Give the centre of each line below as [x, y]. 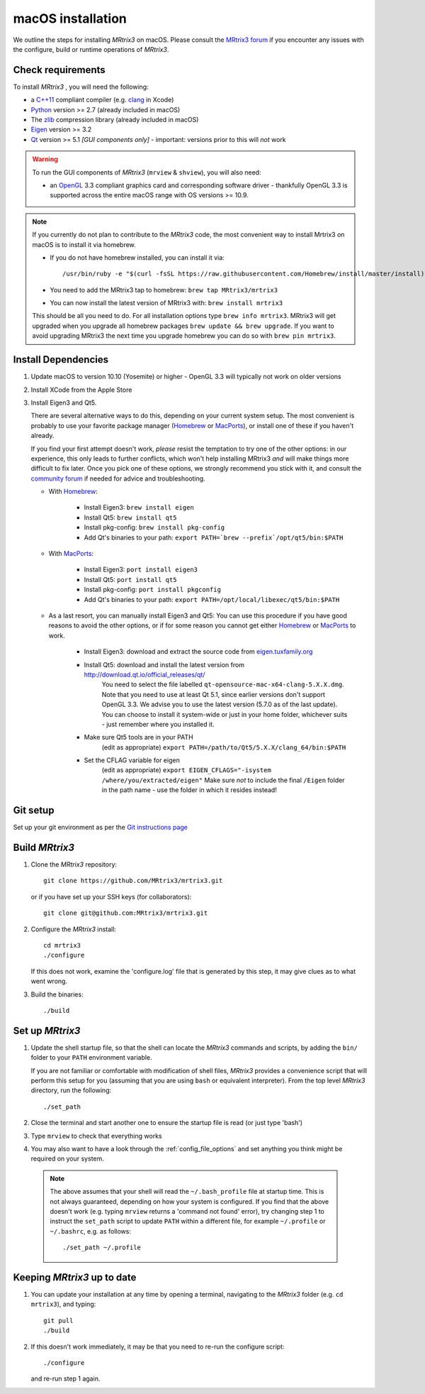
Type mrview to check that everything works [96, 1136]
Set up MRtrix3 [47, 1030]
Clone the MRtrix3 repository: [74, 865]
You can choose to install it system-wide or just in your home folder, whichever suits [225, 714]
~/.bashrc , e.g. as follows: [90, 1231]
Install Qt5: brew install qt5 [130, 517]
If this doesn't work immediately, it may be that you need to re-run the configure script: [158, 1346]
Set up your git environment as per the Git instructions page [100, 828]
